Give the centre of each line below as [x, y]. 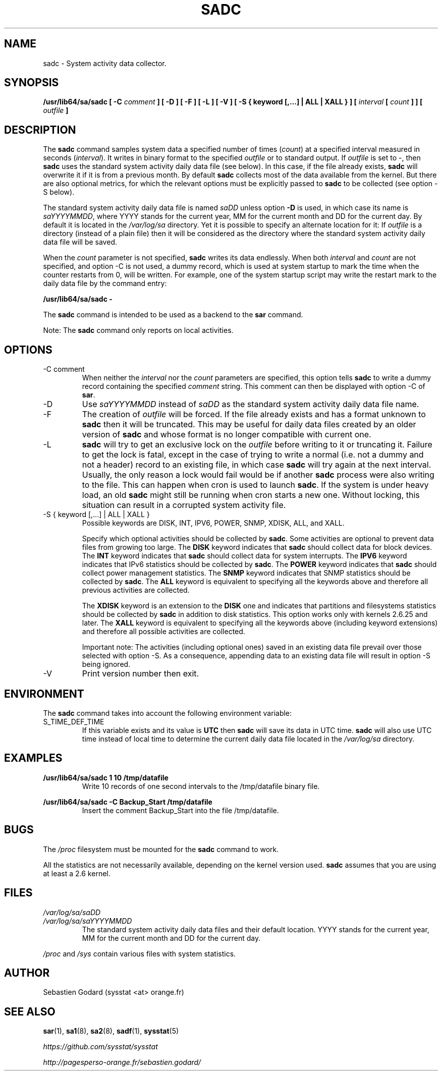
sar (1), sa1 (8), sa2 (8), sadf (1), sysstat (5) [111, 1031]
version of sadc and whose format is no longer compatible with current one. [227, 435]
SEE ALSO [30, 1011]
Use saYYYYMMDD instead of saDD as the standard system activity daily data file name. [251, 404]
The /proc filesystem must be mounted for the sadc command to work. [161, 849]
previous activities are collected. [136, 590]
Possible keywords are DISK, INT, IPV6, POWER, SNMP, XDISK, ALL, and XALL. [213, 523]
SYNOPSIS [32, 83]
